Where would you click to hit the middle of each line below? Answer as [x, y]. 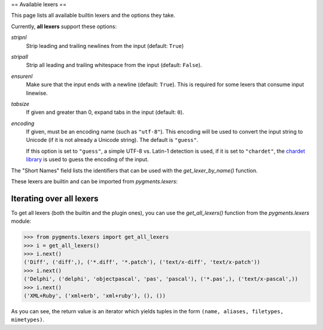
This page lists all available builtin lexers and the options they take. [93, 16]
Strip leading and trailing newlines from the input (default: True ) [105, 46]
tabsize [20, 104]
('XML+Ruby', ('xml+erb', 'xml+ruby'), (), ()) [95, 296]
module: [21, 221]
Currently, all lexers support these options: [64, 26]
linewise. [37, 93]
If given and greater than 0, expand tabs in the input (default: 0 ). [105, 112]
